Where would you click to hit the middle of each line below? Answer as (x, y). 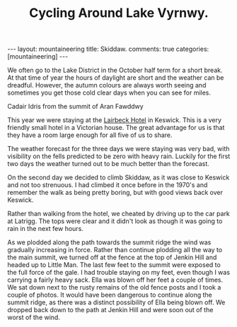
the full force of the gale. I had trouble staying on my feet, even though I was (119, 273)
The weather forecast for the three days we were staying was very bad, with (118, 149)
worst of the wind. (34, 317)
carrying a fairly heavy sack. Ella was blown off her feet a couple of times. (115, 280)
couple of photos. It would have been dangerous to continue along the (110, 295)
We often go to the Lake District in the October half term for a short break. (115, 70)
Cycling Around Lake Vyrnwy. (119, 13)
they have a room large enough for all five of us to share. (90, 135)
